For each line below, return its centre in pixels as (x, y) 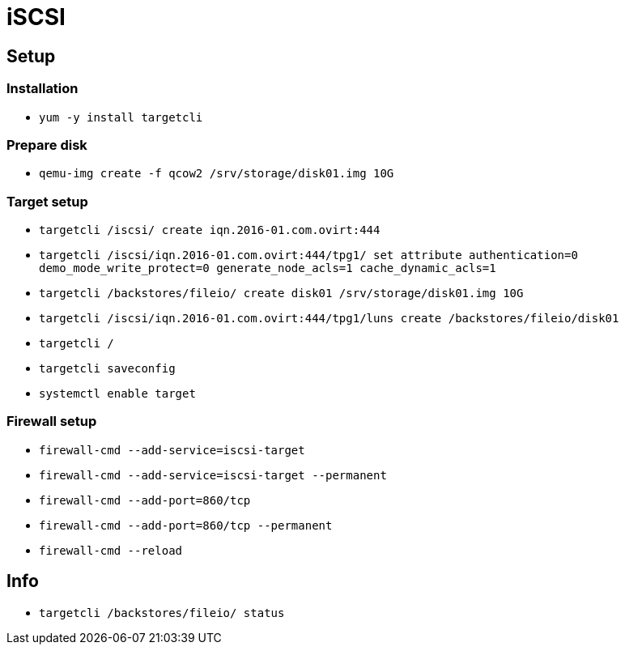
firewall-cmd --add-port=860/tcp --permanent (186, 525)
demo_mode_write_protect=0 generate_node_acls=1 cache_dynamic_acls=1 (268, 268)
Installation (43, 89)
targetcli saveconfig (107, 369)
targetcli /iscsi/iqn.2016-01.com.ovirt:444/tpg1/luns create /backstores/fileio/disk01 (329, 319)
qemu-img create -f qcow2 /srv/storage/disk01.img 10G (217, 174)
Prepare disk (47, 145)
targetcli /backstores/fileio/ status (162, 613)
